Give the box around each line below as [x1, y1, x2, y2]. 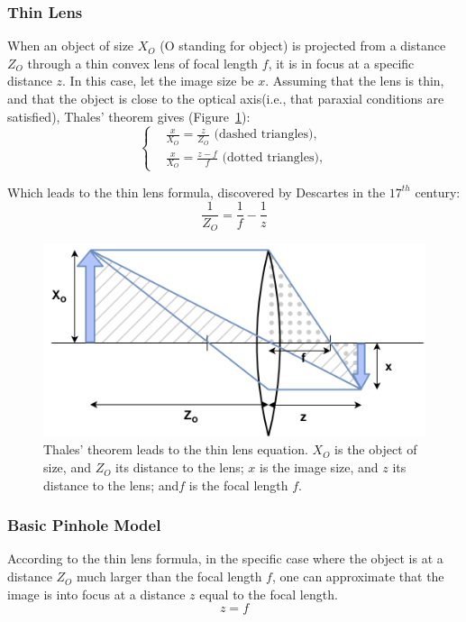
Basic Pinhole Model [7, 514, 161, 536]
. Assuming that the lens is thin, [265, 71, 444, 90]
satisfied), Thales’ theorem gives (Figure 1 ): [7, 106, 251, 125]
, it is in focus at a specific [268, 53, 415, 72]
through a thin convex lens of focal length [27, 53, 259, 72]
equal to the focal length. [199, 584, 338, 603]
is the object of [334, 440, 417, 459]
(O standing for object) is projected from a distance [160, 36, 446, 55]
